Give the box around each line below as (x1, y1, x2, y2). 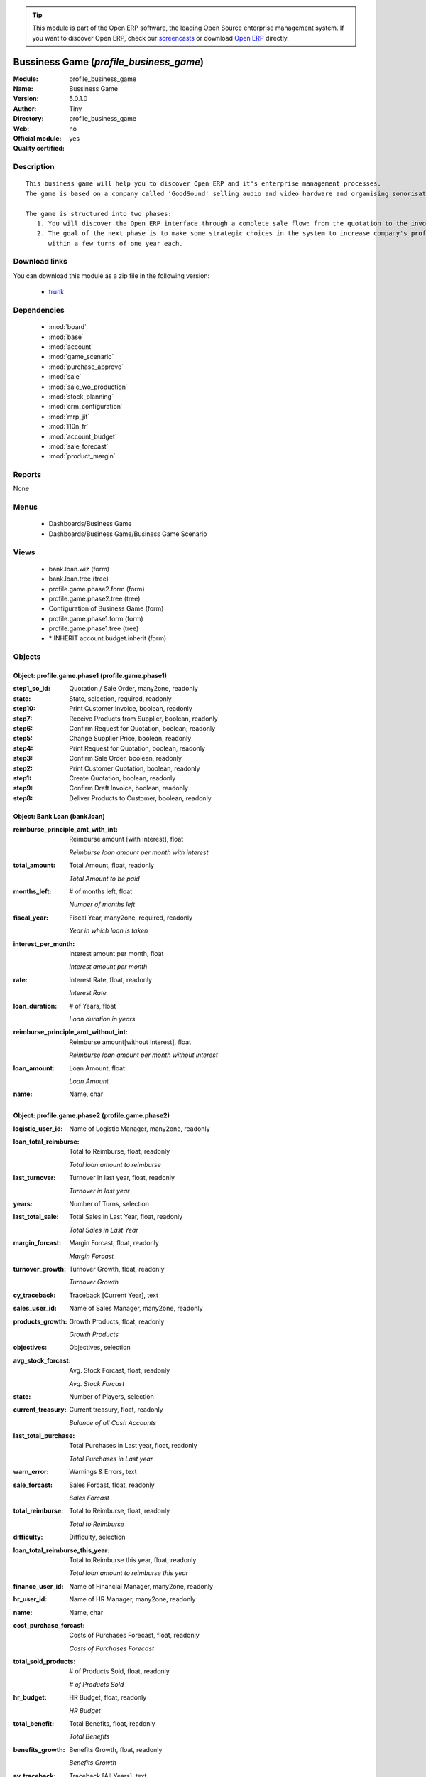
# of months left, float (69, 887, 133, 896)
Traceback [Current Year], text (69, 1291, 159, 1299)
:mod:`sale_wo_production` (48, 382, 128, 391)
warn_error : (13, 1468, 49, 1476)
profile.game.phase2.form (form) (48, 584, 145, 593)
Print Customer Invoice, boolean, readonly (69, 704, 193, 713)
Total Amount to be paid (69, 874, 140, 883)
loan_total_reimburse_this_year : (13, 1546, 110, 1555)
